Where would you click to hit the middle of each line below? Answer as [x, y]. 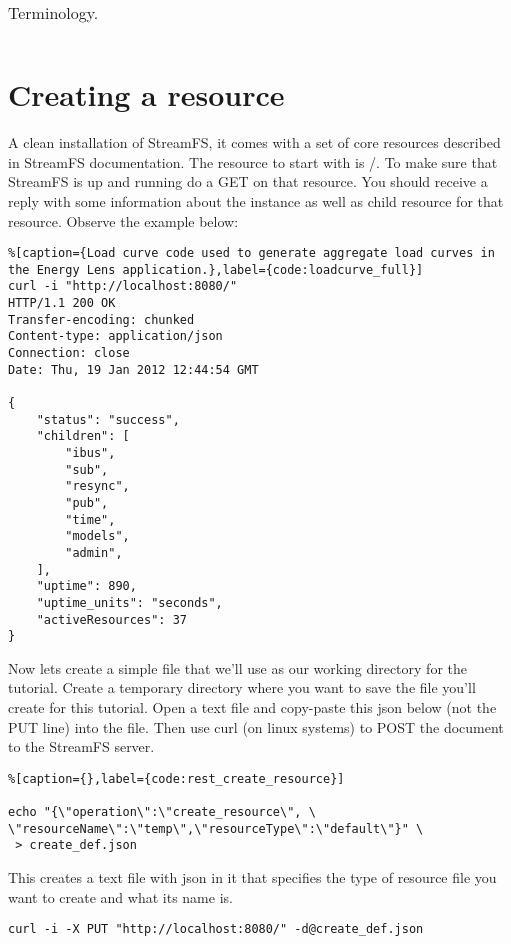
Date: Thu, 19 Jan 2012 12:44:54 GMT [133, 369]
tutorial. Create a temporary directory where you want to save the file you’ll [242, 687]
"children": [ [83, 436]
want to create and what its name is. [120, 896]
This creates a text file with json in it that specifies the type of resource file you [252, 877]
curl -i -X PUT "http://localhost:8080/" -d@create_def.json [216, 929]
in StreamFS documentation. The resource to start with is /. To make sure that [253, 161]
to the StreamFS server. [81, 746]
